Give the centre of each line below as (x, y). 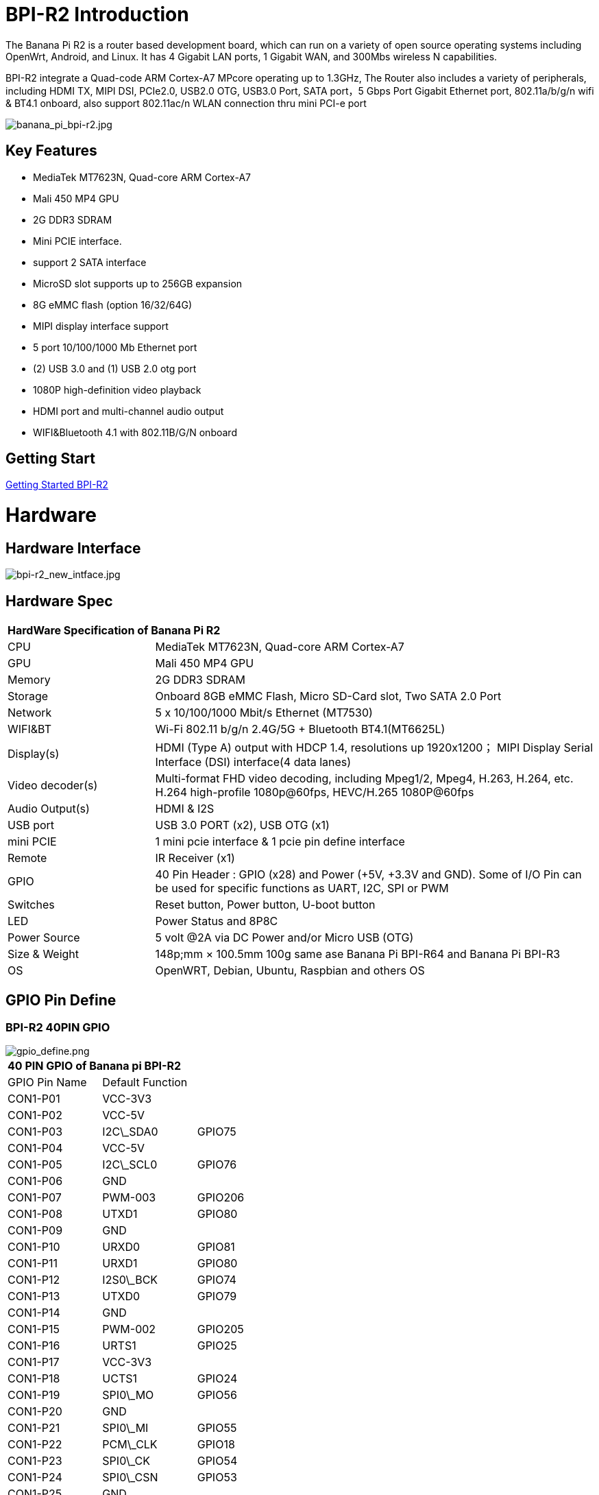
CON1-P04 (35, 1148)
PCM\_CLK (130, 1445)
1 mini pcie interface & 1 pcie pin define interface (280, 842)
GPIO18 (216, 1445)
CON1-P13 (34, 1296)
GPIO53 (217, 1478)
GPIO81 (216, 1247)
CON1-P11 (33, 1264)
